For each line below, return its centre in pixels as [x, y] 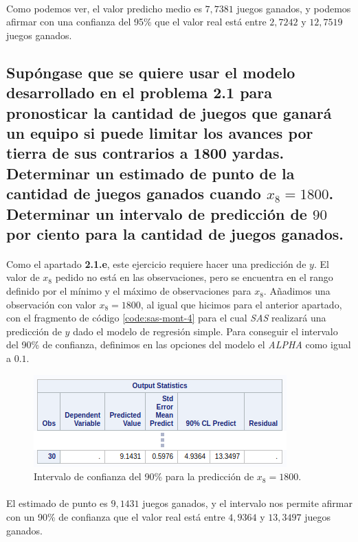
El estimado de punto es [57, 503]
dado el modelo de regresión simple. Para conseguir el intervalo [205, 331]
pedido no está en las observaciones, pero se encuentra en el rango [194, 277]
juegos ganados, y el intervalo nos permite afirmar [247, 503]
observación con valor [51, 304]
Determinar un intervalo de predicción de [157, 213]
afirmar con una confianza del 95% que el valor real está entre [136, 22]
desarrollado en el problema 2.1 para [139, 92]
